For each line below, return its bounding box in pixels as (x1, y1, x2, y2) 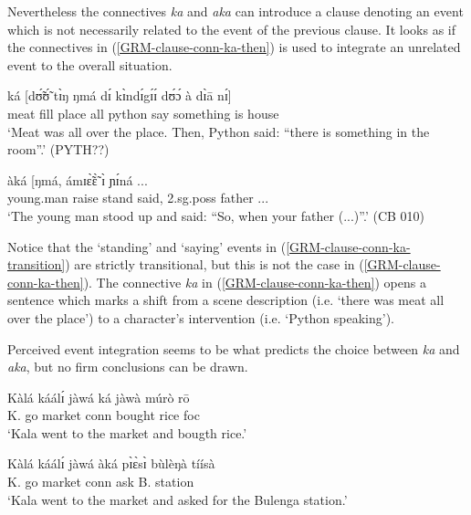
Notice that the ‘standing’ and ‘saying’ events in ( (7, 236, 287, 256)
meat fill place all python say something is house (7, 103, 279, 122)
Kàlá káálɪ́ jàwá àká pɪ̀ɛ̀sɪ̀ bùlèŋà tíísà (7, 454, 215, 473)
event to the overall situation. (7, 55, 173, 74)
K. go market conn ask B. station (7, 472, 194, 491)
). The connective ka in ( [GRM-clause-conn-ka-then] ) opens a (83, 272, 426, 291)
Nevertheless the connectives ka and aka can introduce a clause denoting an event (7, 2, 464, 20)
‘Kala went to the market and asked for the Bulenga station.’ (7, 489, 348, 509)
